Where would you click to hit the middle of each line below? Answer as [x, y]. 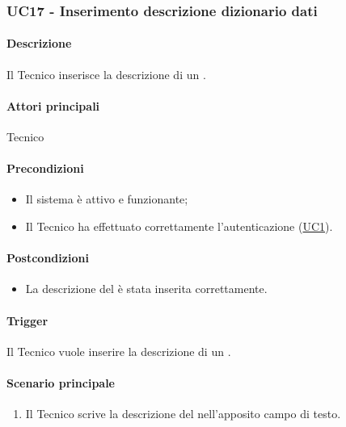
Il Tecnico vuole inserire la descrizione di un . [119, 351]
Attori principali [53, 105]
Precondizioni [45, 168]
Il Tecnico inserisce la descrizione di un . [106, 74]
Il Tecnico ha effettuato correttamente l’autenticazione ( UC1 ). [179, 226]
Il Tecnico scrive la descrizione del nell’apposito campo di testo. [183, 414]
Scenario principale [61, 382]
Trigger [27, 320]
